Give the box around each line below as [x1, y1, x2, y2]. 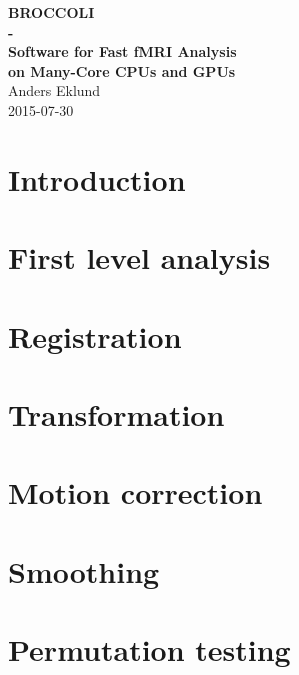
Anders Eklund [8, 80, 101, 101]
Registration [8, 315, 182, 356]
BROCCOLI [8, 2, 95, 22]
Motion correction [8, 472, 263, 513]
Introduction [8, 158, 186, 199]
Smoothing [8, 550, 160, 591]
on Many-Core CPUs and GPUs [8, 60, 236, 81]
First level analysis [8, 237, 271, 278]
